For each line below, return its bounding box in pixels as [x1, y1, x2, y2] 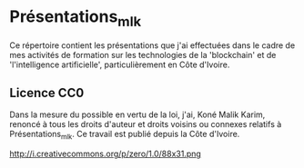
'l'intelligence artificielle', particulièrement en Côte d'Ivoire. [9, 59, 230, 70]
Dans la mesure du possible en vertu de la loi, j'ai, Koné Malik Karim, [9, 109, 266, 120]
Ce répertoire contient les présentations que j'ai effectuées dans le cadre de [9, 39, 296, 51]
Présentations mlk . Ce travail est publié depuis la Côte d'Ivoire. [9, 129, 240, 142]
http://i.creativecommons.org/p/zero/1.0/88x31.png [9, 148, 202, 160]
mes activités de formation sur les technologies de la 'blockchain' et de [9, 49, 277, 60]
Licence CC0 [9, 84, 85, 101]
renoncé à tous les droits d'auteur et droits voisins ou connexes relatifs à [9, 119, 282, 130]
